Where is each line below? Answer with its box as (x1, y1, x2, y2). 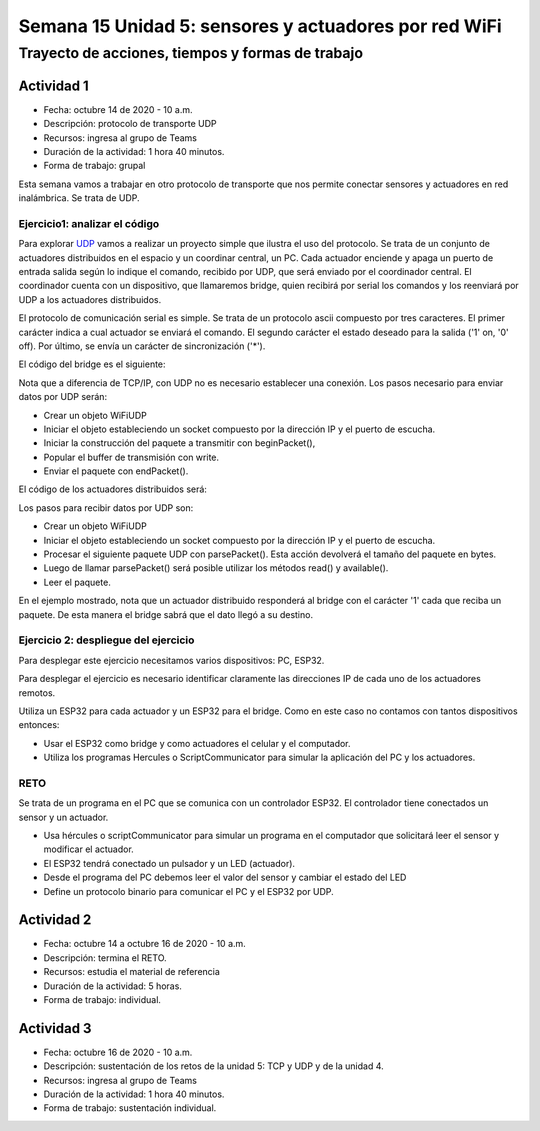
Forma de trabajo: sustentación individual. (43, 1102, 217, 1114)
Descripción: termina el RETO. (43, 951, 167, 964)
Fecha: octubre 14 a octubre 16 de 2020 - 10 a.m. (43, 938, 247, 950)
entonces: (18, 719, 60, 731)
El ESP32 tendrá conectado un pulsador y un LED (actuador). (43, 857, 295, 869)
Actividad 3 (18, 1020, 92, 1037)
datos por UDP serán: (18, 391, 108, 403)
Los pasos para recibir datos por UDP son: (18, 501, 194, 514)
